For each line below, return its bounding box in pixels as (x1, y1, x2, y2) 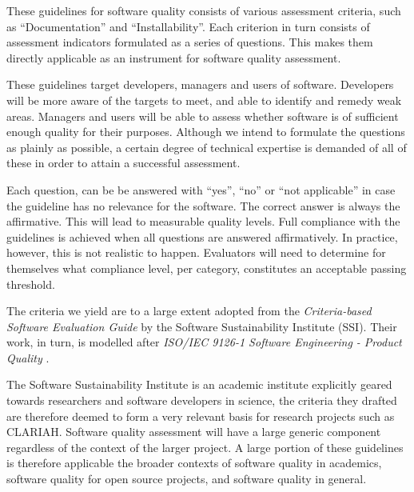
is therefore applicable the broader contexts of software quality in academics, (6, 454, 382, 471)
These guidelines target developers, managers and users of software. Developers (6, 76, 394, 93)
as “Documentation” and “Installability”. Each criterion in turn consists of (6, 18, 370, 34)
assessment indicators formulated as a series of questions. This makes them (6, 34, 373, 50)
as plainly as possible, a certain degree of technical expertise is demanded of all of (6, 138, 407, 155)
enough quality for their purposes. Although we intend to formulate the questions (6, 123, 405, 140)
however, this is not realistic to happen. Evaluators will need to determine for (6, 244, 386, 261)
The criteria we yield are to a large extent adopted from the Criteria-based (6, 302, 372, 319)
